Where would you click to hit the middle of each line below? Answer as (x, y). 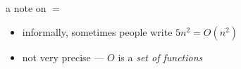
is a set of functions (160, 57)
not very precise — (63, 57)
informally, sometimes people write (97, 31)
